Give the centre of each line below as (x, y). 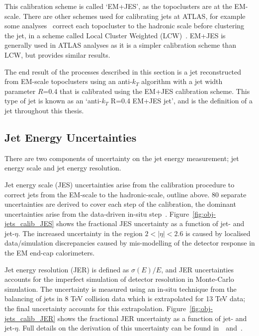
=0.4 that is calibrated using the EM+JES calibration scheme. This (146, 91)
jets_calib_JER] (30, 318)
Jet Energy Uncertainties (71, 137)
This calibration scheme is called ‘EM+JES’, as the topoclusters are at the (118, 6)
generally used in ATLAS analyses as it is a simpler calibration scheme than (120, 45)
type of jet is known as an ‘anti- (53, 101)
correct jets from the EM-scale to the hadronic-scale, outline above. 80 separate (126, 194)
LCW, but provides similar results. (57, 54)
